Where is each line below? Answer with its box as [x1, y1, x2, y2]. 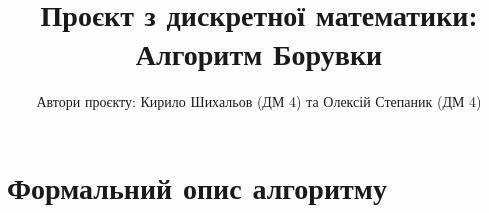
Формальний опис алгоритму [7, 166, 387, 207]
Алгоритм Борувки [135, 33, 383, 74]
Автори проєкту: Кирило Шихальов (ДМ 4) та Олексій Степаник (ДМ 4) [36, 91, 482, 112]
